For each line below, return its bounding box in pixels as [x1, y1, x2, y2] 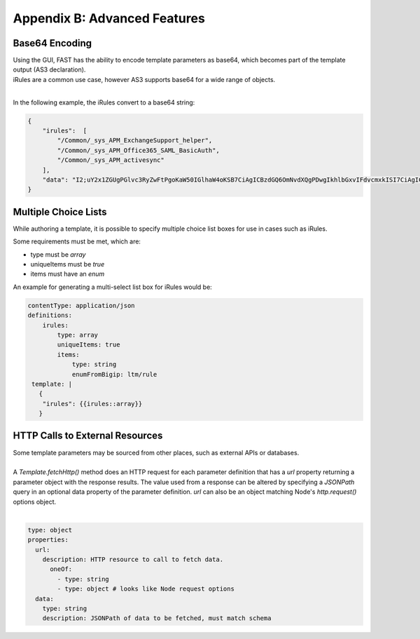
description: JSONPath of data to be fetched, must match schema [42, 614, 272, 622]
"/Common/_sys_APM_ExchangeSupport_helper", [57, 137, 213, 144]
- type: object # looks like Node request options [57, 585, 234, 593]
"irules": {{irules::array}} [42, 400, 143, 408]
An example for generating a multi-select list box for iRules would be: [13, 283, 213, 291]
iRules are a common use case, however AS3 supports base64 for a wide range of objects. [13, 75, 276, 83]
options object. [13, 497, 57, 506]
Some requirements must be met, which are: [13, 237, 141, 245]
